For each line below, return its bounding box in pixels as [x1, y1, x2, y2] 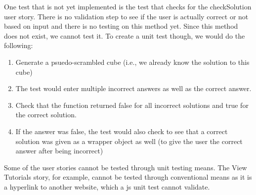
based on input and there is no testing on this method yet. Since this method [4, 21, 238, 31]
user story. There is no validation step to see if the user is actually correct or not [4, 11, 249, 21]
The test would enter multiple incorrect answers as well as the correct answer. [15, 83, 252, 94]
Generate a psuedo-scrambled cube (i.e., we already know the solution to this [15, 56, 250, 67]
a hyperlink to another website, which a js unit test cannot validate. [4, 181, 210, 192]
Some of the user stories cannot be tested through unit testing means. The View [4, 162, 247, 172]
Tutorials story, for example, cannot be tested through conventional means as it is [4, 172, 252, 182]
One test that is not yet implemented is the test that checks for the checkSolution [4, 1, 252, 11]
